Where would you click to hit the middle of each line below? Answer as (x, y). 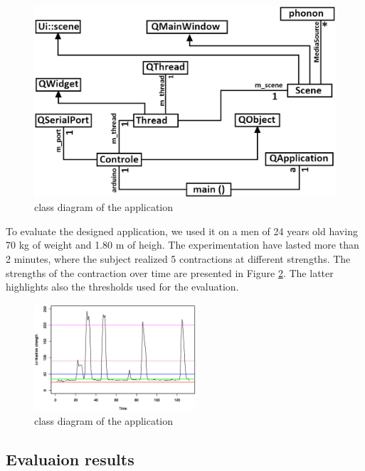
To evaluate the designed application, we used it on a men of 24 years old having (182, 231)
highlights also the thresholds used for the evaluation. (122, 287)
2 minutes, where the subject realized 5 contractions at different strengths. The (178, 258)
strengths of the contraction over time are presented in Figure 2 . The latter (170, 272)
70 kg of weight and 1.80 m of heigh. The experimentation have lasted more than (182, 245)
